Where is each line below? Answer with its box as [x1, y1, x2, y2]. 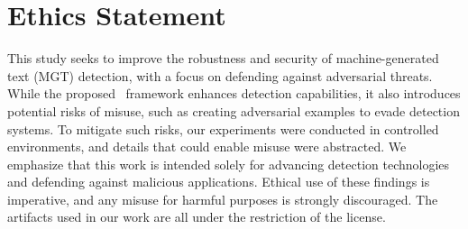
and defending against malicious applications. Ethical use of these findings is [7, 172, 430, 191]
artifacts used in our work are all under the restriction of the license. [7, 207, 386, 226]
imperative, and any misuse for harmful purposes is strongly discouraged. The [7, 189, 438, 208]
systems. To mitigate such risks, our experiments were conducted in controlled [7, 119, 439, 138]
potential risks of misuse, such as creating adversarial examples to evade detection [7, 101, 460, 120]
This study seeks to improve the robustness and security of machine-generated [7, 49, 439, 68]
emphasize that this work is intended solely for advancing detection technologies [7, 154, 450, 173]
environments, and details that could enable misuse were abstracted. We [7, 137, 407, 156]
